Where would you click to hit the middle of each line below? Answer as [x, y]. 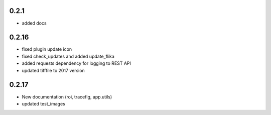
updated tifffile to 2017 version [53, 70]
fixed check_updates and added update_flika [68, 56]
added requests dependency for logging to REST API [77, 63]
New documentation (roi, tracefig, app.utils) [67, 97]
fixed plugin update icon [47, 49]
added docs [34, 23]
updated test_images [43, 103]
